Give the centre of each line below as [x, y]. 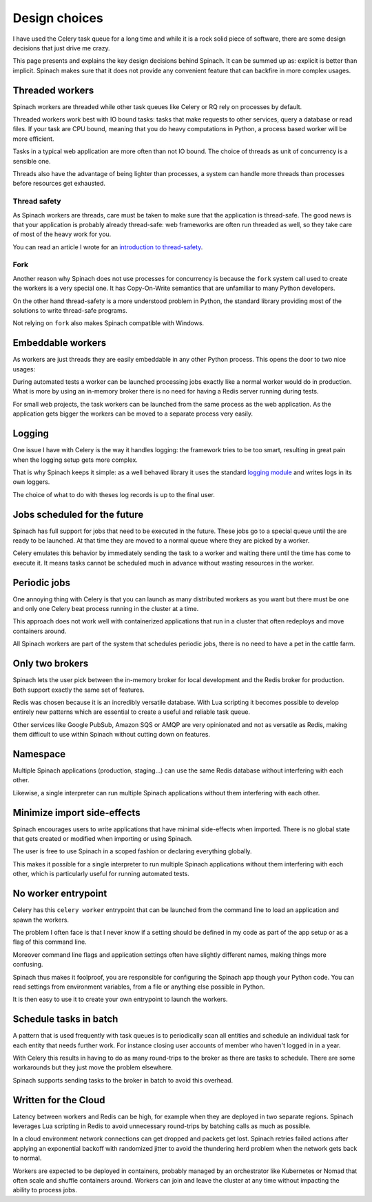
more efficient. [33, 139]
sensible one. [32, 161]
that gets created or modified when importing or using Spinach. [103, 839]
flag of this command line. [50, 942]
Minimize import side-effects [76, 812]
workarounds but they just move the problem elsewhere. [93, 1067]
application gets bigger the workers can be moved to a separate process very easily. [133, 414]
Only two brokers [51, 664]
